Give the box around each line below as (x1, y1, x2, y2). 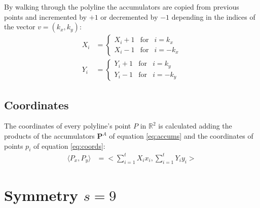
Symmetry (4, 184, 79, 205)
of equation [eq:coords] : (33, 140, 105, 151)
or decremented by (100, 11, 158, 22)
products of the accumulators (4, 131, 95, 141)
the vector (4, 21, 35, 32)
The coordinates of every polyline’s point (4, 120, 131, 131)
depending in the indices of (171, 11, 255, 22)
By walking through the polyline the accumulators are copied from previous (4, 2, 239, 12)
